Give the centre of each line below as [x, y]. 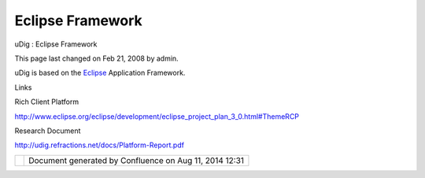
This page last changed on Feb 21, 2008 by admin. [96, 58]
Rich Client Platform [46, 102]
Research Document [48, 131]
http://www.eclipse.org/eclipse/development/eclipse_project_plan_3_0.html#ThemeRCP [157, 116]
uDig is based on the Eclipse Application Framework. [100, 73]
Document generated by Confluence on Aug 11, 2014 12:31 [136, 160]
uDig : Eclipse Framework [56, 44]
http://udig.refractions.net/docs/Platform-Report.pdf [100, 145]
